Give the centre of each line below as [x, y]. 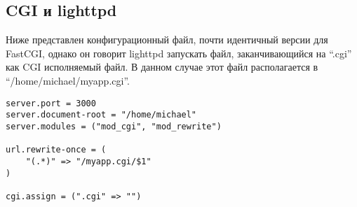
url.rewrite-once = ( [56, 150]
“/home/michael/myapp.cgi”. [68, 80]
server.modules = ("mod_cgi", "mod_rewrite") [114, 126]
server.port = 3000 [51, 103]
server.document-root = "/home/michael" [101, 115]
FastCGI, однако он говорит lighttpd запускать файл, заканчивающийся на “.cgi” [179, 53]
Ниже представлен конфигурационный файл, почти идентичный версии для [167, 40]
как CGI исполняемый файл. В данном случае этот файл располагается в [162, 67]
